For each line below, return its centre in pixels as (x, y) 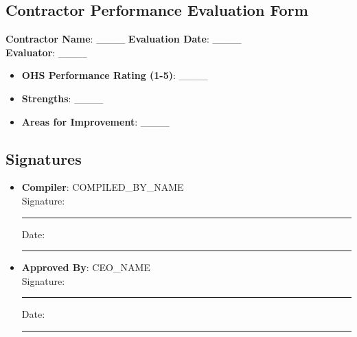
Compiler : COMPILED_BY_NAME (103, 187)
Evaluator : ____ (46, 52)
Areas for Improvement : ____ (95, 121)
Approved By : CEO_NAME (86, 267)
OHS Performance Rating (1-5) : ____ (115, 75)
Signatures (44, 158)
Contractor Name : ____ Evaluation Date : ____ (124, 39)
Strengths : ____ (62, 98)
